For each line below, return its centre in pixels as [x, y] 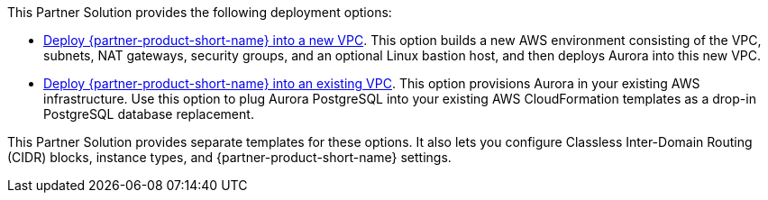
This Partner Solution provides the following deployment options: [200, 12]
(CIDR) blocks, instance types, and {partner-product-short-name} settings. [229, 157]
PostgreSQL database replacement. [149, 114]
